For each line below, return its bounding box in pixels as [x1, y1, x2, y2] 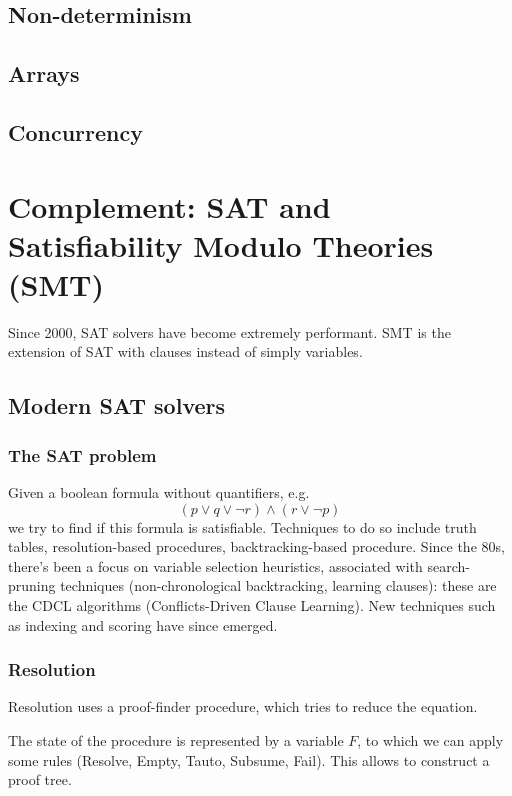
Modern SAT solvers [8, 390, 226, 421]
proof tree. [8, 769, 72, 790]
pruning [8, 575, 56, 596]
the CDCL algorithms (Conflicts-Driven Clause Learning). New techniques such [8, 595, 496, 615]
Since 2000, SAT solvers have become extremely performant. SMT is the [8, 321, 451, 342]
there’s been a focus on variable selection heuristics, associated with [8, 555, 423, 576]
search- [427, 555, 470, 576]
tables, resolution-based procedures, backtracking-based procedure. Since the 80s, [8, 536, 505, 557]
